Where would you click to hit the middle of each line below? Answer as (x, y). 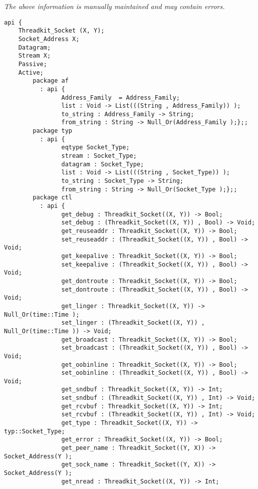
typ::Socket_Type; (35, 431)
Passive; (33, 64)
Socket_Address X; (49, 39)
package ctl (53, 198)
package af (51, 81)
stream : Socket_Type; (99, 156)
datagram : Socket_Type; (103, 164)
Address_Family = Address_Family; (120, 97)
